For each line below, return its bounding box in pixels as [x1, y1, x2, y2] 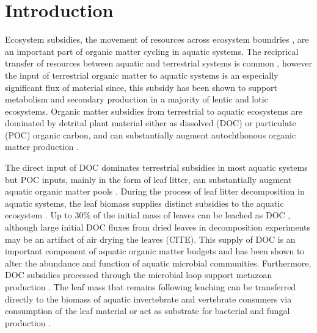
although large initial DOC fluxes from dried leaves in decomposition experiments [5, 221, 311, 234]
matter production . [5, 140, 79, 153]
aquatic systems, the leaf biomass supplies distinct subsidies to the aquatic [5, 196, 284, 209]
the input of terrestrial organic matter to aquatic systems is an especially [5, 68, 279, 81]
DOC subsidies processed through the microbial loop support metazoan [5, 268, 272, 281]
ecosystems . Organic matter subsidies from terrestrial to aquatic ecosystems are [5, 104, 303, 117]
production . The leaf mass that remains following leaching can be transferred [5, 281, 296, 293]
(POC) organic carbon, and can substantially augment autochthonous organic [5, 128, 296, 141]
